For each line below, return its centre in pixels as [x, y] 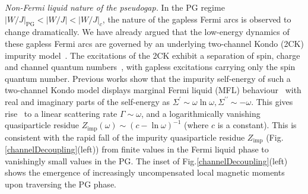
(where [196, 125]
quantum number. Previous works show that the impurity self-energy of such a [148, 78]
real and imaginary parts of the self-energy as [88, 101]
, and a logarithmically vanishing [201, 113]
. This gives [272, 101]
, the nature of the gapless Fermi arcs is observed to [197, 19]
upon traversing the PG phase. [61, 184]
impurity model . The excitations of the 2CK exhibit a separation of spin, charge [153, 55]
